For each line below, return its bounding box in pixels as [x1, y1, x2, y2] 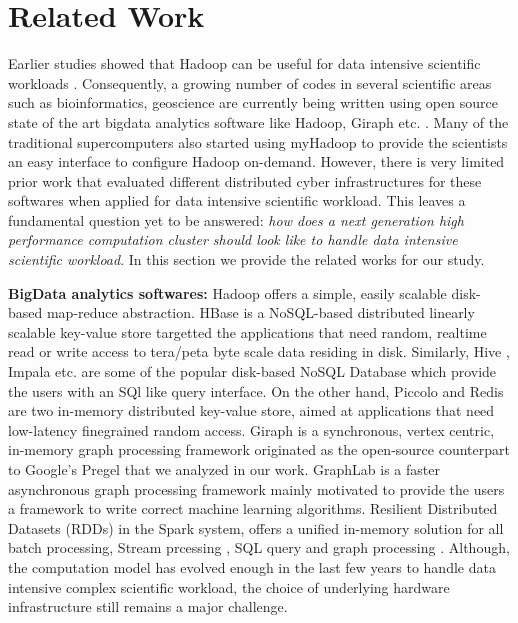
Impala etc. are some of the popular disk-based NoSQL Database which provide [8, 361, 497, 382]
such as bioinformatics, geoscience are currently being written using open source [8, 92, 498, 113]
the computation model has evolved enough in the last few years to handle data [8, 556, 496, 577]
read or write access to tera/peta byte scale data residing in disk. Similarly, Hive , [8, 341, 510, 362]
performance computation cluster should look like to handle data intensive [8, 229, 458, 250]
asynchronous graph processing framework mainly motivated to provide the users [8, 478, 505, 499]
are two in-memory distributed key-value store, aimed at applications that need [8, 400, 495, 421]
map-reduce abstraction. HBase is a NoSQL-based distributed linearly [46, 302, 475, 323]
